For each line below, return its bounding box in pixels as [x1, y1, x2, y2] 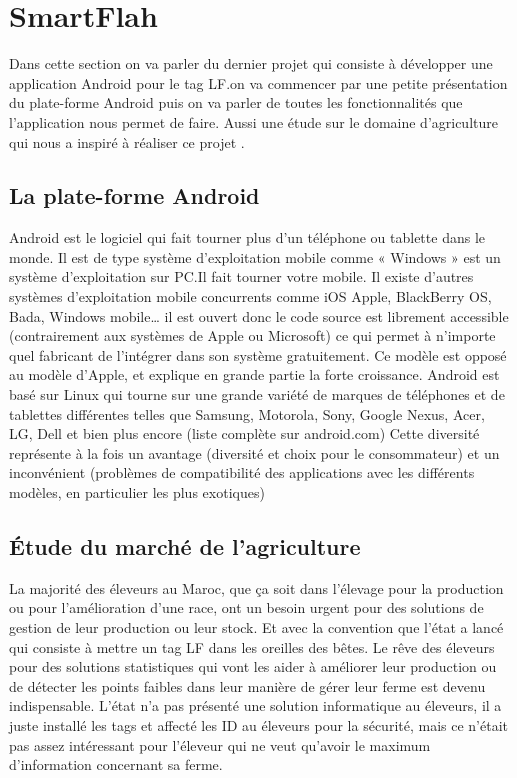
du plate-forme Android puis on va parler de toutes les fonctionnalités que [9, 92, 463, 113]
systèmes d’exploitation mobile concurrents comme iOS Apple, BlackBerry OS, [9, 286, 492, 307]
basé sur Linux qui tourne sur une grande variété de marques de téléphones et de [9, 384, 505, 405]
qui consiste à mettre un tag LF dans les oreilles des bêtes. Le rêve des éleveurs [9, 636, 495, 657]
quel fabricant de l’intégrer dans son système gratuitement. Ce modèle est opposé [9, 344, 507, 365]
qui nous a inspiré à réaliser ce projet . [9, 131, 245, 152]
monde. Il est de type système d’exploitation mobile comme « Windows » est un [9, 246, 501, 267]
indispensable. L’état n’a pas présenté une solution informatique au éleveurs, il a [9, 695, 502, 716]
